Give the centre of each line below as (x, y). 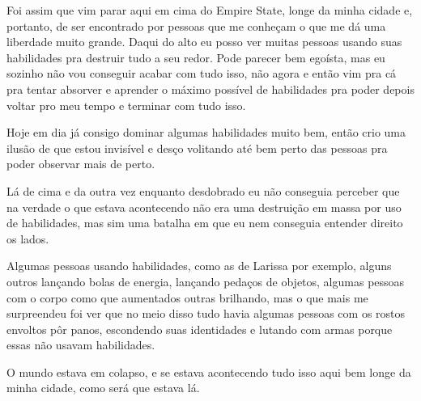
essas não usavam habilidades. (81, 345)
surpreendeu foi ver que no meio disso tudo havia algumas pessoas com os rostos (206, 313)
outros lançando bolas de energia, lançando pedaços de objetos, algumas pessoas (206, 281)
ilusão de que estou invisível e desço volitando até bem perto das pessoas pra (197, 148)
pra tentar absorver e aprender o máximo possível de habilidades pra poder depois (210, 89)
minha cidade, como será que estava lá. (103, 388)
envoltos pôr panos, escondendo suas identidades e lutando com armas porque (200, 329)
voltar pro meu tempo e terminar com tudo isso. (126, 105)
